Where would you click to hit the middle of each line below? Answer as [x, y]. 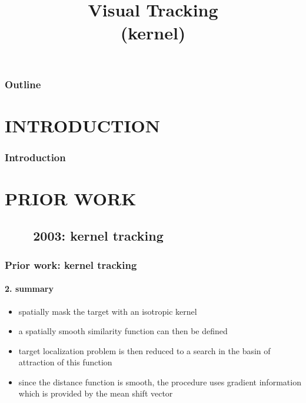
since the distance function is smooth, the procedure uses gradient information [160, 382]
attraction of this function [65, 362]
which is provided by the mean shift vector [96, 393]
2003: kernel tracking [98, 236]
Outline [23, 84]
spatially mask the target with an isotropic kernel [108, 311]
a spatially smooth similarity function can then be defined [123, 331]
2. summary [29, 289]
